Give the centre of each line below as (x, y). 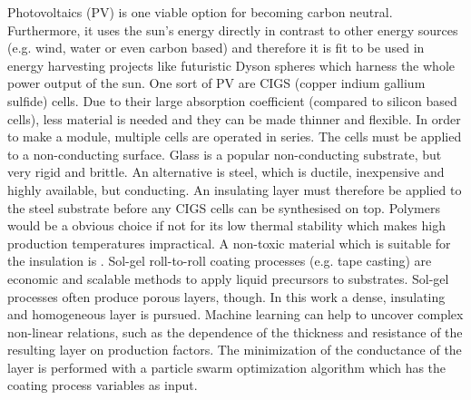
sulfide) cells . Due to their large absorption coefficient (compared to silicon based (232, 100)
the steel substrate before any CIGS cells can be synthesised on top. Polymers (224, 207)
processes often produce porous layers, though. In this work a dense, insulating (226, 296)
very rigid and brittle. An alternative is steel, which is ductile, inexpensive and (226, 172)
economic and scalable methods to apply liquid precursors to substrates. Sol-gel (228, 278)
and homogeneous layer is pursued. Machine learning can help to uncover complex (235, 314)
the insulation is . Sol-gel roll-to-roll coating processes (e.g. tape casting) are (220, 261)
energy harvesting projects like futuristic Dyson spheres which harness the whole (231, 65)
